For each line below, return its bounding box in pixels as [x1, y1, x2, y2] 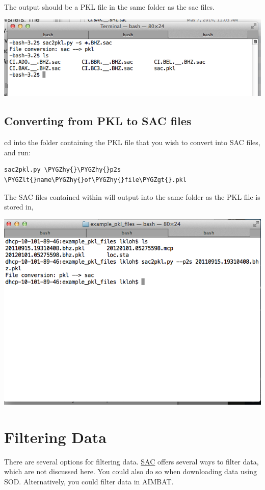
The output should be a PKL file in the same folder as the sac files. [4, 2, 215, 12]
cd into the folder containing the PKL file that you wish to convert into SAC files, [4, 137, 260, 148]
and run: [4, 147, 31, 157]
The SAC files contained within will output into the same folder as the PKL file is [4, 191, 260, 202]
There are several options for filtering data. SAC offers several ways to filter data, [4, 456, 259, 466]
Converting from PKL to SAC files [4, 113, 192, 129]
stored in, [4, 201, 34, 212]
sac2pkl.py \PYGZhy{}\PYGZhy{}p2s [4, 166, 121, 174]
